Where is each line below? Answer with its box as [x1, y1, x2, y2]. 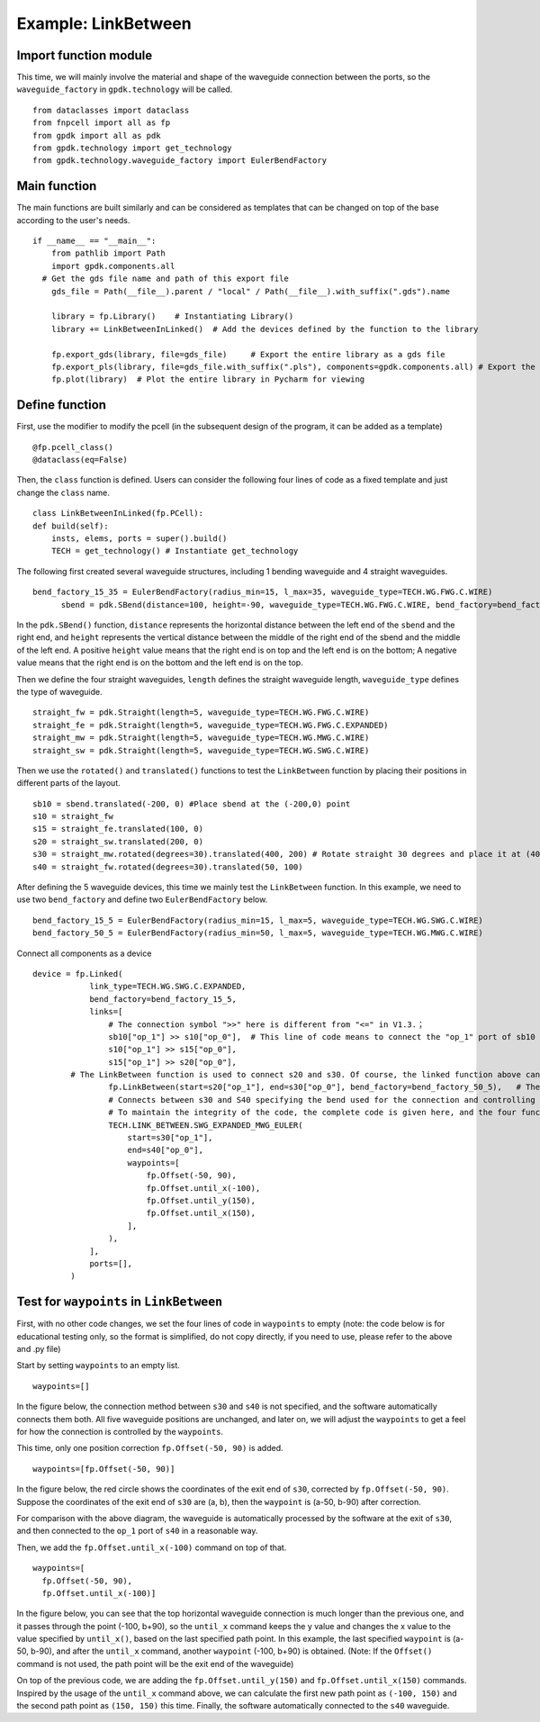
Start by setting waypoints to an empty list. [16, 1360, 180, 1371]
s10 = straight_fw [32, 811, 114, 822]
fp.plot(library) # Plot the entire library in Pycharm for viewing [50, 374, 365, 384]
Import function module [16, 48, 153, 63]
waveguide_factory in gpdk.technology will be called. [16, 84, 233, 95]
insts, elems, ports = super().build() [50, 534, 228, 544]
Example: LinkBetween [16, 14, 193, 33]
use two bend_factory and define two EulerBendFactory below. [16, 894, 268, 905]
